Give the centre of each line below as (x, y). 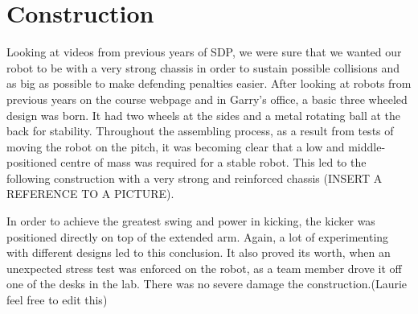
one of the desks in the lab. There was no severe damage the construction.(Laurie (207, 284)
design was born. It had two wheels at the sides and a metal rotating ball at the (204, 115)
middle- (367, 146)
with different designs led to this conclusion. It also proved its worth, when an (199, 252)
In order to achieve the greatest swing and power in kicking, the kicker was (191, 221)
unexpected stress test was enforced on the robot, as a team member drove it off (204, 268)
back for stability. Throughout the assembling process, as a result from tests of (200, 131)
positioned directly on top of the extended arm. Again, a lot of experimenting (198, 236)
